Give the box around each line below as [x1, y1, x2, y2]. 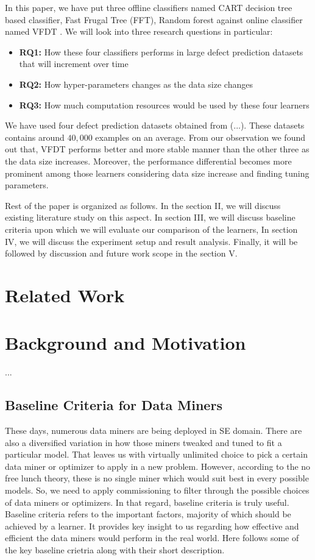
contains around [5, 130, 65, 143]
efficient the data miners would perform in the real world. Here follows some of [5, 531, 299, 544]
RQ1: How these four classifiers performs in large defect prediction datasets [19, 45, 303, 58]
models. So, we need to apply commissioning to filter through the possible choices [5, 483, 310, 496]
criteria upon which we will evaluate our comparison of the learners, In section [5, 222, 298, 235]
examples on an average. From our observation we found [95, 130, 305, 143]
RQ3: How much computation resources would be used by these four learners [19, 98, 310, 111]
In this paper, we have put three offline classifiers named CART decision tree [5, 1, 292, 13]
